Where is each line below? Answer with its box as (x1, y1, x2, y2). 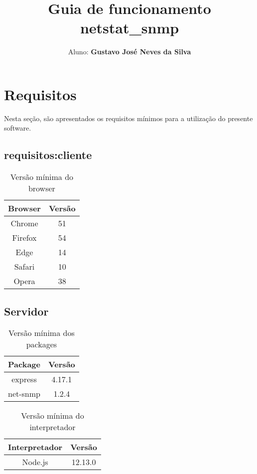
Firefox (12, 232, 37, 244)
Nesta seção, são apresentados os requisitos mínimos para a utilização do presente (4, 113, 253, 123)
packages (26, 338, 57, 350)
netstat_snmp (80, 17, 179, 38)
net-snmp (8, 388, 40, 400)
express (11, 373, 37, 385)
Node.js (22, 456, 48, 468)
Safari (14, 261, 35, 273)
